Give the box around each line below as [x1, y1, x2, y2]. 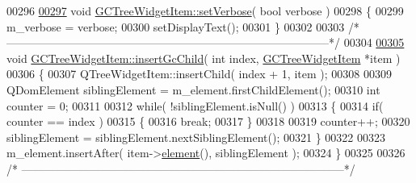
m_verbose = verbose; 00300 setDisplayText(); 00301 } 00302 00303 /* [6, 18, 359, 35]
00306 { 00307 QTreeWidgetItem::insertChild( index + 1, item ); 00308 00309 [6, 65, 392, 82]
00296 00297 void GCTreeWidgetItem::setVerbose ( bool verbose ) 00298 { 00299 [6, 2, 404, 19]
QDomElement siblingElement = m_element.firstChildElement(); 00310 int [6, 81, 380, 98]
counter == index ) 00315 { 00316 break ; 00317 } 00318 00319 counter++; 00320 [6, 113, 410, 130]
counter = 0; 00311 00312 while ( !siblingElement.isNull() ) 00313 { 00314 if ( [6, 97, 384, 114]
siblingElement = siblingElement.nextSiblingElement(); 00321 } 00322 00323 [6, 128, 385, 145]
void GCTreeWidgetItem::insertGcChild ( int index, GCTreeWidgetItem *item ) [6, 49, 401, 66]
